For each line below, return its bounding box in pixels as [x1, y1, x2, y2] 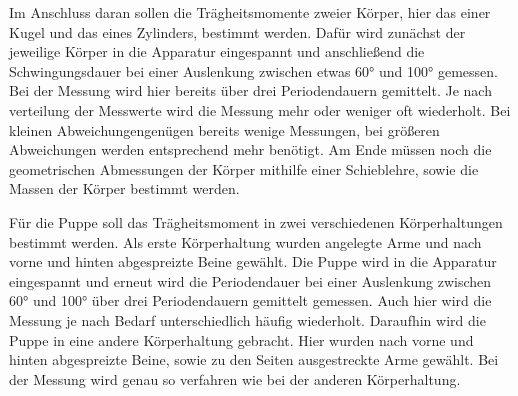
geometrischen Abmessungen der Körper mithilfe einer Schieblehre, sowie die [9, 158, 479, 179]
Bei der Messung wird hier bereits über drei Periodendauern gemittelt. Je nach [9, 80, 492, 101]
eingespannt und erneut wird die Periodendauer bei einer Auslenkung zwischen [9, 270, 492, 291]
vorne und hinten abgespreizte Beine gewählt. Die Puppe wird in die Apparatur [9, 251, 497, 272]
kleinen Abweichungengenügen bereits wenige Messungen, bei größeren [9, 119, 440, 140]
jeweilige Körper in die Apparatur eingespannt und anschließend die [9, 41, 425, 62]
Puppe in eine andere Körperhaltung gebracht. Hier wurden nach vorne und [9, 329, 474, 350]
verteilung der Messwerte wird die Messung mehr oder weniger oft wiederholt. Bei [9, 99, 511, 120]
